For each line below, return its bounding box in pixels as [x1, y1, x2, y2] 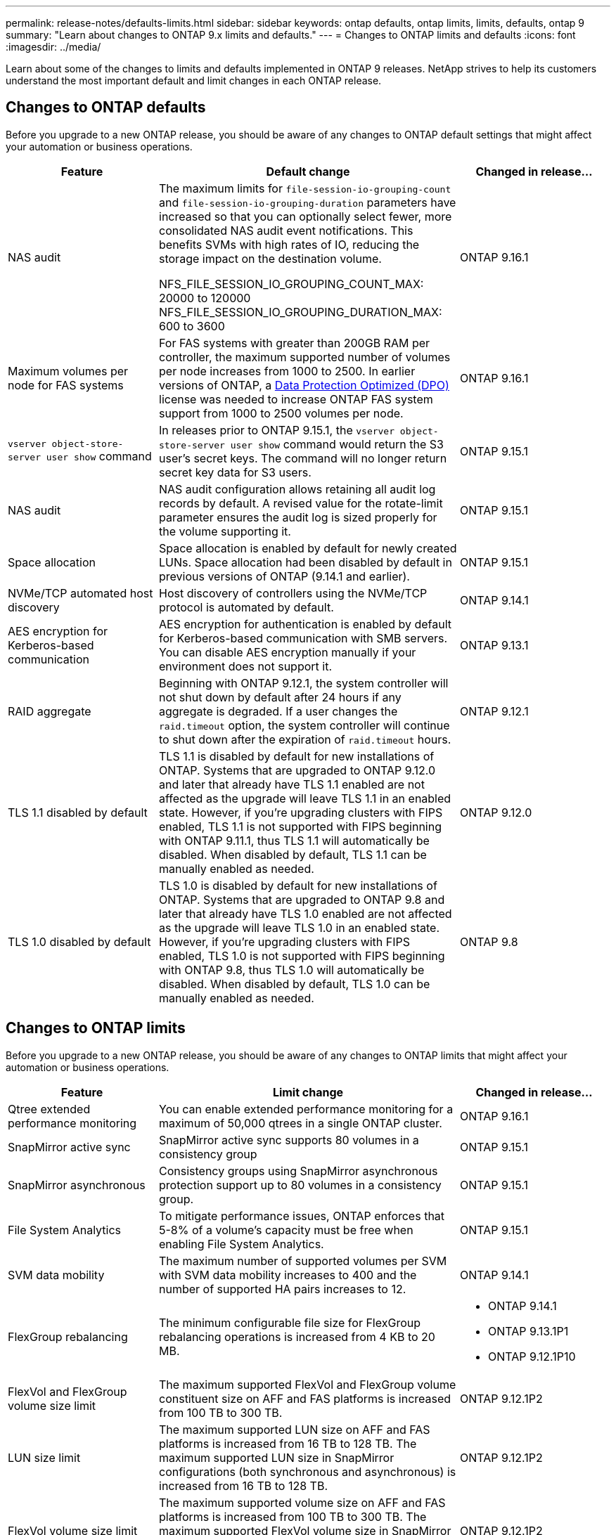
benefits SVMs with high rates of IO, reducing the [159, 237, 420, 252]
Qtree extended [8, 1101, 91, 1116]
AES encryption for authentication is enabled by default [159, 616, 452, 631]
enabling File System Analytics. [159, 1236, 324, 1251]
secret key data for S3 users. [159, 465, 312, 479]
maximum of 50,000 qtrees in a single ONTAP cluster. [159, 1115, 442, 1130]
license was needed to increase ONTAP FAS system [159, 391, 433, 406]
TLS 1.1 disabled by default [8, 805, 148, 820]
